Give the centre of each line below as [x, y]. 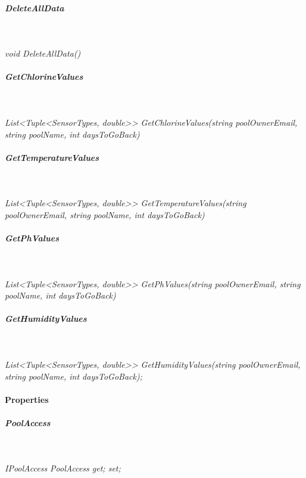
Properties [27, 399]
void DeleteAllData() [43, 53]
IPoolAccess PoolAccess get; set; [63, 468]
